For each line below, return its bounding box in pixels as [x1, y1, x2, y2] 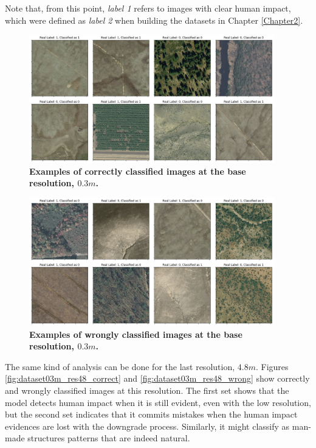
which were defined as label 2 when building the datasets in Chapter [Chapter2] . [5, 13, 303, 26]
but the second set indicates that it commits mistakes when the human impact [5, 408, 298, 421]
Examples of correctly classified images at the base [29, 164, 246, 177]
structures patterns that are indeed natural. [27, 432, 190, 444]
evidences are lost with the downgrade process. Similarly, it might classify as [5, 419, 290, 432]
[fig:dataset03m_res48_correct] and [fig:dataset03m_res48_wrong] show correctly [5, 372, 310, 385]
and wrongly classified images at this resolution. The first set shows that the [5, 384, 289, 397]
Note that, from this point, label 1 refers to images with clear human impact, [5, 2, 291, 14]
